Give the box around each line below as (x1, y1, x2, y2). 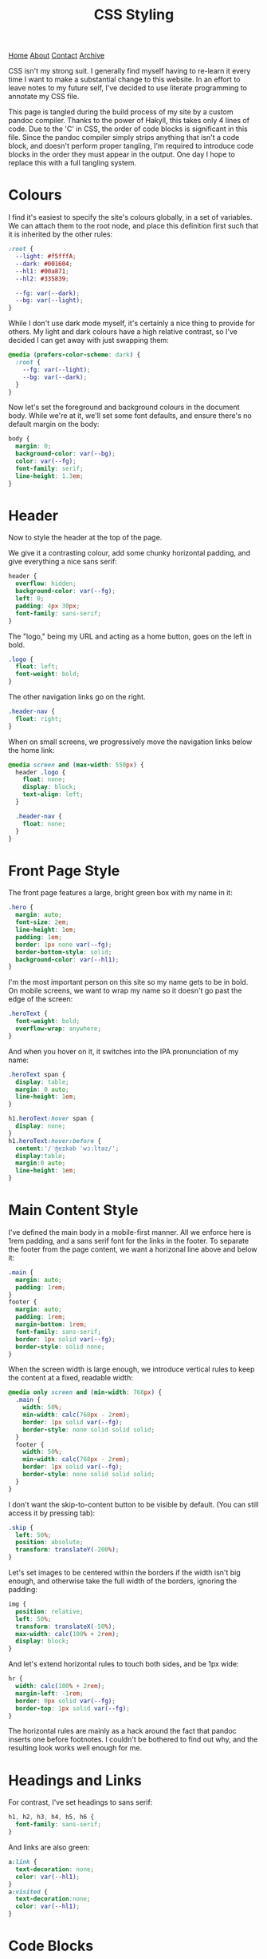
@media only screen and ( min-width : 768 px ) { (8, 1388, 162, 1396)
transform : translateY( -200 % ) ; (15, 1546, 120, 1554)
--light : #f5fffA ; (15, 253, 77, 261)
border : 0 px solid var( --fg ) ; (15, 1697, 116, 1705)
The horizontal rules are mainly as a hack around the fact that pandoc (8, 1726, 237, 1736)
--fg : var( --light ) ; (22, 365, 91, 373)
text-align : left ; (22, 790, 84, 798)
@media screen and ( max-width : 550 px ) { (8, 761, 145, 769)
